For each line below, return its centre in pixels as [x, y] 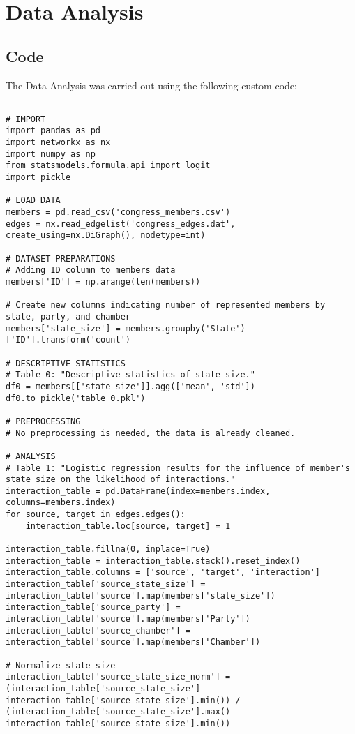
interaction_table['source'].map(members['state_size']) [141, 596]
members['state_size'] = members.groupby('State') [126, 328]
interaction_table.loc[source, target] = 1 [128, 526]
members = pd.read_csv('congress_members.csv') [118, 212]
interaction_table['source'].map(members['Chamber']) [133, 642]
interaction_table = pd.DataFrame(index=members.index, [138, 491]
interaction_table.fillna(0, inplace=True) [108, 549]
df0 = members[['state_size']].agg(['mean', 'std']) [130, 386]
